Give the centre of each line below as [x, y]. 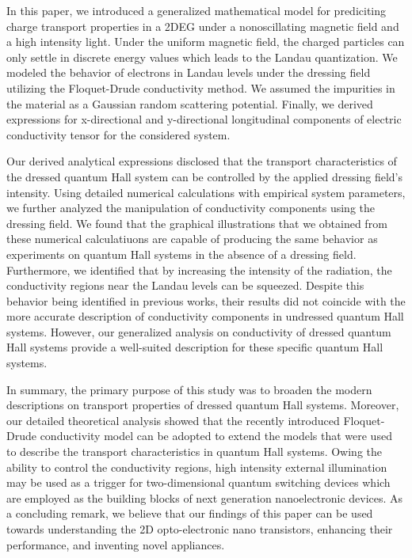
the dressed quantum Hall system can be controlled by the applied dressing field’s [204, 176]
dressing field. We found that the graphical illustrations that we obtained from [197, 223]
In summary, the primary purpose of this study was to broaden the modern [189, 389]
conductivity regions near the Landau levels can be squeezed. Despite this [185, 285]
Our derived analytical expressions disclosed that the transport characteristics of [202, 161]
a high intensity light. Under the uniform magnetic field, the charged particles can [206, 42]
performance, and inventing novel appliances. [116, 544]
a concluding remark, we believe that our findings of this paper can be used [190, 513]
